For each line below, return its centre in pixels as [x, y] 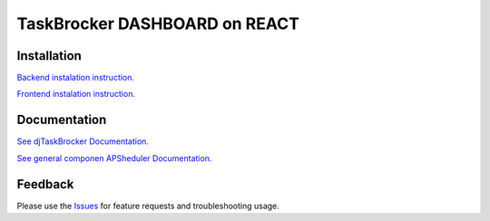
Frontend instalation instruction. [76, 94]
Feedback [45, 184]
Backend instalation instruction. [76, 78]
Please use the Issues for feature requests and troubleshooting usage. [148, 206]
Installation [49, 56]
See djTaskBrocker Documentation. [83, 141]
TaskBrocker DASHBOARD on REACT [158, 24]
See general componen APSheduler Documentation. [114, 158]
